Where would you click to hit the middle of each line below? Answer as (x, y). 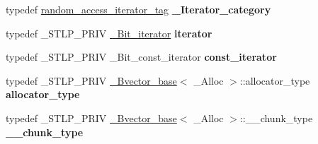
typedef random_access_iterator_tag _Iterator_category (138, 9)
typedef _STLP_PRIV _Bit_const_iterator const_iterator (141, 57)
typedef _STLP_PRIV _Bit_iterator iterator (109, 33)
